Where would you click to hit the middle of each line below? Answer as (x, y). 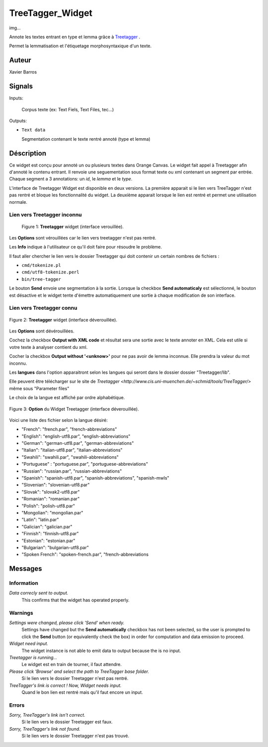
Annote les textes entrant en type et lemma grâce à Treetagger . (75, 37)
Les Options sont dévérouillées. (42, 331)
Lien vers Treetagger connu (43, 308)
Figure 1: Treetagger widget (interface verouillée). (73, 227)
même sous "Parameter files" (39, 388)
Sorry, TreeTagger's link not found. (45, 729)
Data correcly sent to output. (39, 593)
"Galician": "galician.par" (47, 526)
